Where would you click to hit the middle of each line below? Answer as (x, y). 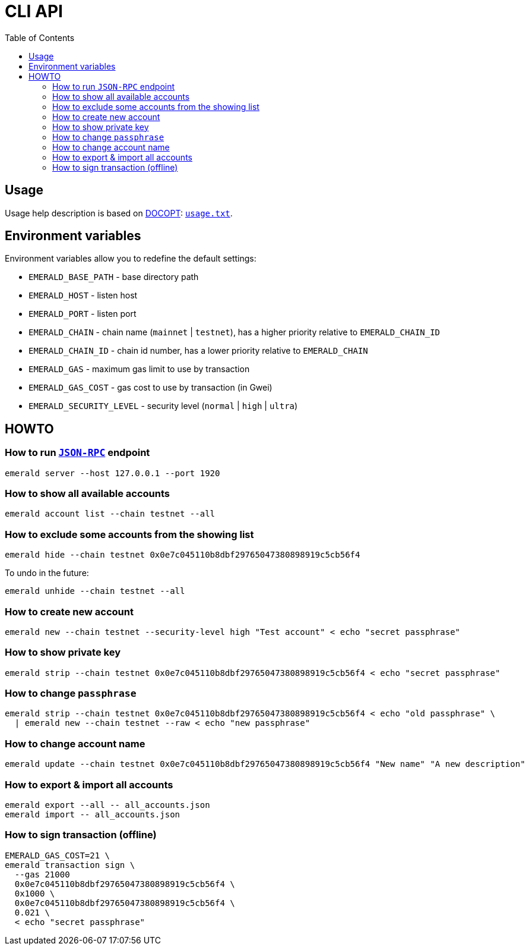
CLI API (34, 11)
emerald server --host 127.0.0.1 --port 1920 (113, 473)
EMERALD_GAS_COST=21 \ (58, 855)
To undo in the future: (47, 573)
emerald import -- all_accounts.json (93, 814)
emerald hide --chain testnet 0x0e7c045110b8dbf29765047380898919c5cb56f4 (183, 555)
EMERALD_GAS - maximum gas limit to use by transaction (139, 369)
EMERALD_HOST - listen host (83, 295)
